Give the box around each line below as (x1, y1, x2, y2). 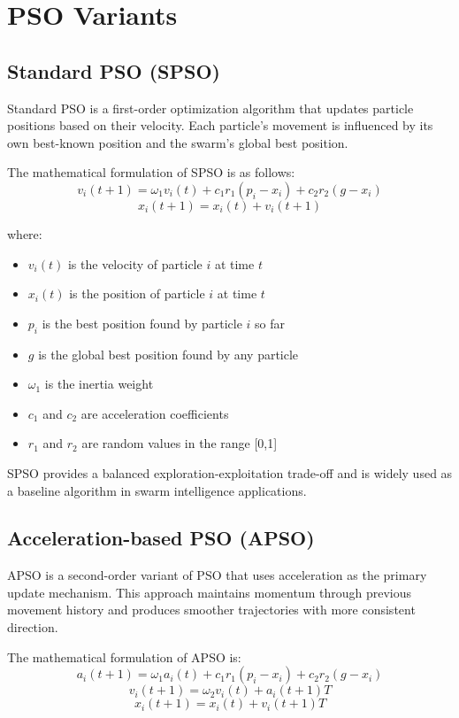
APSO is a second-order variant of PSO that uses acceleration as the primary (7, 566, 427, 584)
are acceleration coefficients (80, 404, 229, 422)
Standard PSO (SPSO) (7, 57, 220, 84)
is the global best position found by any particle (38, 344, 299, 363)
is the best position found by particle (42, 313, 242, 332)
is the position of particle (69, 284, 205, 303)
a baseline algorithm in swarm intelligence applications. (7, 481, 307, 499)
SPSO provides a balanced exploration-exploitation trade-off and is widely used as (7, 463, 453, 482)
